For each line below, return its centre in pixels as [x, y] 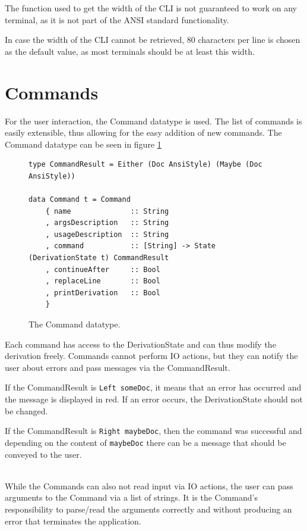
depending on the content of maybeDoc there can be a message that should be [145, 442]
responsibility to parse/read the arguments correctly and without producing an [148, 509]
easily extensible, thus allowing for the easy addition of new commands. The [143, 132]
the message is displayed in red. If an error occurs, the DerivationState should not [154, 399]
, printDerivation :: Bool [103, 293]
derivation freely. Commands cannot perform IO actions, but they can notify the [151, 356]
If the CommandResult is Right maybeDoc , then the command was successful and [153, 431]
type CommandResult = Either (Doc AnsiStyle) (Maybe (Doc [145, 165]
